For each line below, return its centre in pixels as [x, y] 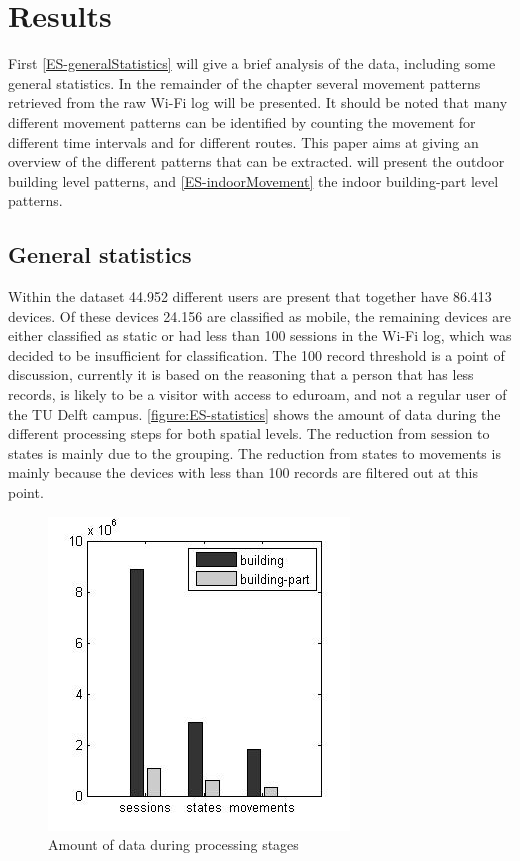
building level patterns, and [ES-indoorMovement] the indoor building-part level [253, 180]
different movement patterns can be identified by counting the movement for [242, 121]
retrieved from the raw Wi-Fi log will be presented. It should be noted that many [258, 102]
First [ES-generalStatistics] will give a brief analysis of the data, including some [252, 63]
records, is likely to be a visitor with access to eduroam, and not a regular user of [257, 394]
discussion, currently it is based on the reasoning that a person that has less [241, 374]
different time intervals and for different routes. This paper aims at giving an [243, 141]
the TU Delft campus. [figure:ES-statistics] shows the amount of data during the [254, 413]
